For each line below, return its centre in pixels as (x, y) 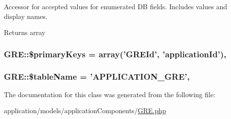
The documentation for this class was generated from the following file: (110, 94)
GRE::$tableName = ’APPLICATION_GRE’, (97, 76)
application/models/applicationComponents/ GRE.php (85, 110)
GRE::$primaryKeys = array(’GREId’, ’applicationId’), (115, 54)
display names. (26, 16)
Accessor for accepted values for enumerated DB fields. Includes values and (116, 6)
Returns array (25, 32)
